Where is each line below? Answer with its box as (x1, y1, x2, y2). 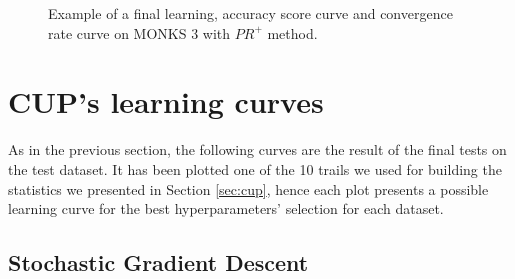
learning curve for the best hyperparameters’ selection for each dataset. (8, 198, 444, 219)
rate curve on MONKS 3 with (48, 22, 231, 43)
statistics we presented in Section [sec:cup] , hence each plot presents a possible (8, 178, 489, 199)
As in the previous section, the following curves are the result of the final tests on (8, 139, 507, 160)
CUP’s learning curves (8, 81, 324, 122)
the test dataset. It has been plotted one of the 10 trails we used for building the (8, 158, 502, 179)
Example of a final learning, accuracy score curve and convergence (48, 3, 453, 23)
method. (267, 22, 318, 43)
